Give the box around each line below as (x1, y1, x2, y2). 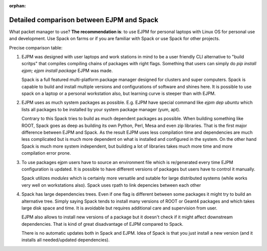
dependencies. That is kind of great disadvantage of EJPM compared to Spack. (21, 221, 184, 227)
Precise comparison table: (9, 44, 63, 50)
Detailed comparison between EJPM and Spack (9, 15, 158, 24)
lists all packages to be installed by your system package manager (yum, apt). (21, 106, 180, 112)
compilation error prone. (21, 150, 71, 156)
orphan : (9, 3, 26, 8)
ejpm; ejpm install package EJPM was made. (21, 67, 113, 74)
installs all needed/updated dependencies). (21, 237, 110, 243)
